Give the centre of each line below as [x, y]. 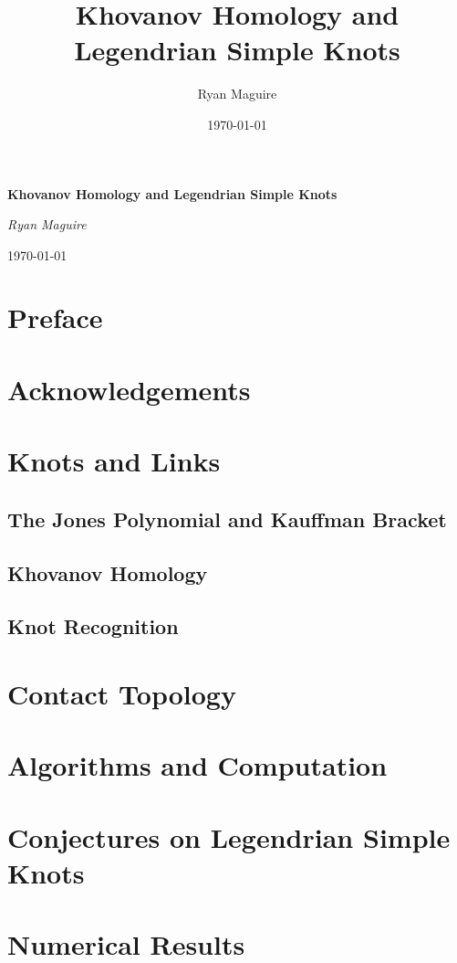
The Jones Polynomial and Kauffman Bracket [227, 519]
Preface [55, 317]
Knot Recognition [93, 626]
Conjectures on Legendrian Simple [229, 836]
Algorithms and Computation [197, 765]
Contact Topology [122, 693]
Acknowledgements [129, 389]
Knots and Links [114, 461]
